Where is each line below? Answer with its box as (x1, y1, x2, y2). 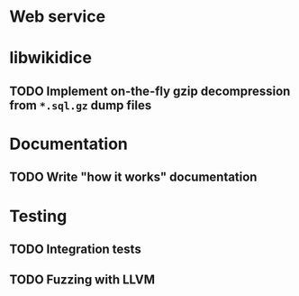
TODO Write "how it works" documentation (9, 170, 258, 185)
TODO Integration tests (9, 241, 141, 256)
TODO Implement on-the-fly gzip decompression (9, 83, 291, 98)
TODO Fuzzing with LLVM (9, 273, 156, 288)
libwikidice (9, 48, 93, 69)
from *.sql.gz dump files (9, 97, 152, 113)
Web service (9, 6, 106, 27)
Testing (9, 206, 68, 227)
